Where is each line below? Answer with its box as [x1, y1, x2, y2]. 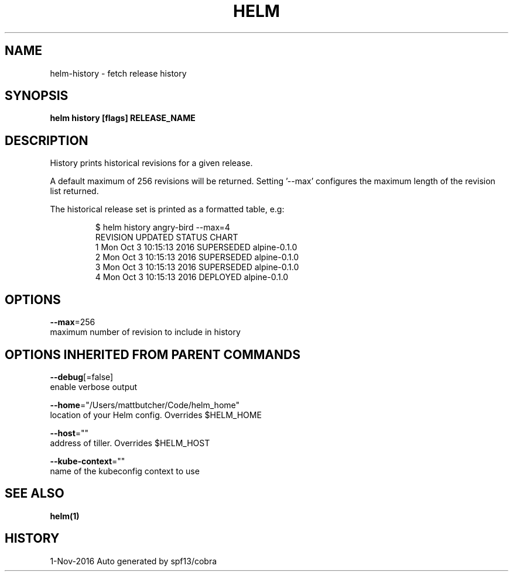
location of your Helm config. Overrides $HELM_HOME [50, 409, 262, 420]
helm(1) [50, 511, 80, 521]
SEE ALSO [5, 486, 64, 501]
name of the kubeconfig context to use [50, 465, 200, 476]
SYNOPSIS [5, 88, 69, 104]
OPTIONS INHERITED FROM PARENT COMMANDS [5, 347, 300, 362]
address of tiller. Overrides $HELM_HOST [50, 437, 210, 448]
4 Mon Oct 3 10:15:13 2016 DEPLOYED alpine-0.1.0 [95, 272, 289, 282]
